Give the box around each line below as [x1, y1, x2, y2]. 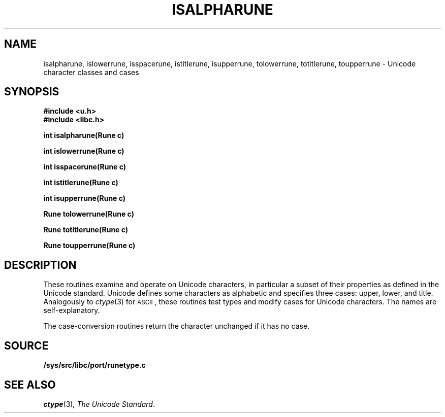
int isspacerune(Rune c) [43, 162, 126, 171]
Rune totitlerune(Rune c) [43, 225, 129, 234]
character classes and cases [43, 67, 139, 77]
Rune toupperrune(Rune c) [43, 241, 136, 250]
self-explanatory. [43, 306, 100, 315]
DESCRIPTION [4, 258, 77, 271]
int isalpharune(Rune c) [43, 131, 124, 140]
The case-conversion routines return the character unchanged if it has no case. [43, 322, 310, 331]
